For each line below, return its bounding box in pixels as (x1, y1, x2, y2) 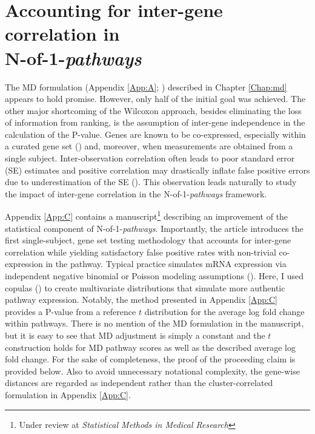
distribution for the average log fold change (144, 305, 305, 317)
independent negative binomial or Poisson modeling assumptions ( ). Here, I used (5, 270, 304, 282)
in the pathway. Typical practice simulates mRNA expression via (45, 257, 287, 270)
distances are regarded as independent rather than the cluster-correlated (5, 376, 273, 389)
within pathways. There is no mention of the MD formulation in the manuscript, (5, 317, 304, 330)
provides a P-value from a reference (5, 305, 136, 317)
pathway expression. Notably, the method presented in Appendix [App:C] (5, 293, 277, 306)
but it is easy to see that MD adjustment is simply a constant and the (5, 329, 265, 342)
